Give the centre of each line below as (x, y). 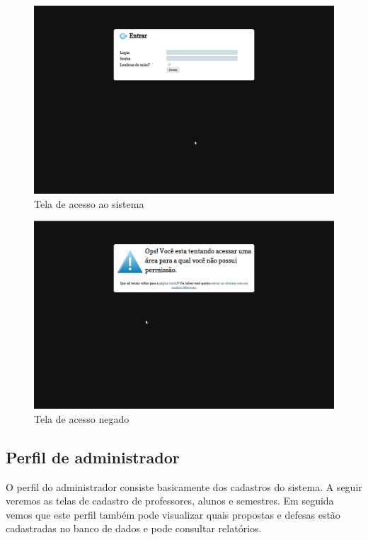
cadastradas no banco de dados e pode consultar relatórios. (134, 528)
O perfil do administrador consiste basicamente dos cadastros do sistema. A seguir (184, 486)
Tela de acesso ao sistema (89, 203)
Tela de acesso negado (82, 418)
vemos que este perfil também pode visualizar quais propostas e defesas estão (173, 514)
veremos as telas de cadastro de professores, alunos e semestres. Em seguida (170, 501)
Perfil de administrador (93, 457)
